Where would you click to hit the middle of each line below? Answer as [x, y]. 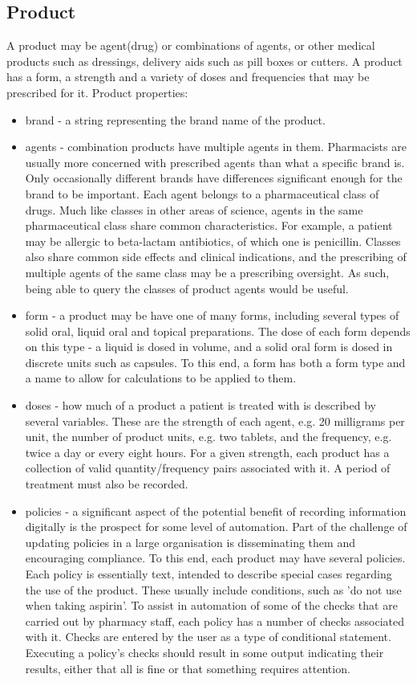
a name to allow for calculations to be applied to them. [161, 378]
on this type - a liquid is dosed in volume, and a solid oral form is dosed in [209, 347]
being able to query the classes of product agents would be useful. [187, 288]
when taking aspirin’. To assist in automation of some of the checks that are [211, 605]
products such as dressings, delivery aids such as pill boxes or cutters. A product [204, 61]
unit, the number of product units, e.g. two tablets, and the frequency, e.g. [208, 437]
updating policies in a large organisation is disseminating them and [190, 542]
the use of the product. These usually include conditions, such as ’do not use [213, 589]
